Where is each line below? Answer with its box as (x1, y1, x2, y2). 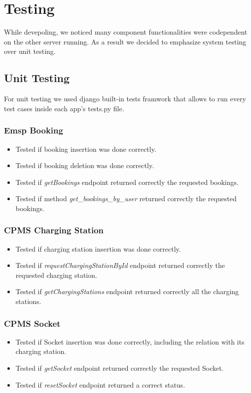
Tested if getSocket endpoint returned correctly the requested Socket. (15, 363, 224, 373)
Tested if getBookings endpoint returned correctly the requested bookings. (15, 176, 239, 187)
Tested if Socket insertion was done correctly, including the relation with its (15, 336, 245, 347)
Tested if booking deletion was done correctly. (15, 160, 154, 171)
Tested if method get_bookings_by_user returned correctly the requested (15, 193, 237, 204)
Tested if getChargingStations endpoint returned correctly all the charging (15, 286, 239, 297)
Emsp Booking (4, 124, 63, 136)
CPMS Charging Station (4, 224, 104, 236)
